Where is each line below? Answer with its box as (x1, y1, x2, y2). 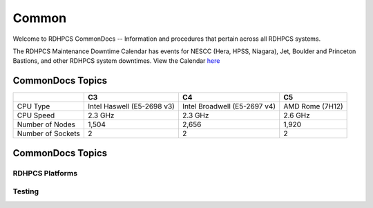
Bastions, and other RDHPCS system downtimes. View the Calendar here (12, 57, 220, 65)
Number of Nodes (17, 120, 76, 129)
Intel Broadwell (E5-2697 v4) (182, 102, 276, 111)
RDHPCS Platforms (12, 168, 78, 178)
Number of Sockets (17, 129, 81, 138)
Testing (12, 187, 39, 196)
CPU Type (17, 102, 50, 111)
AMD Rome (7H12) (283, 102, 343, 111)
